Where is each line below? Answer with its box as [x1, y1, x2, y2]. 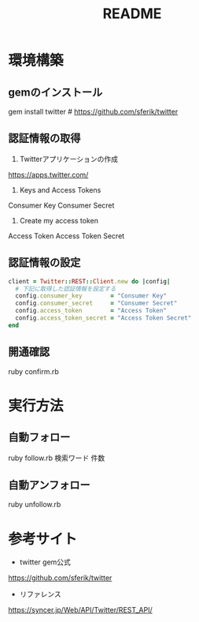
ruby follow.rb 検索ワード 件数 [8, 453, 105, 463]
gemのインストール [8, 85, 103, 99]
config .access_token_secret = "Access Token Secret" [15, 314, 192, 322]
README [102, 5, 162, 23]
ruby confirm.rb [8, 366, 59, 376]
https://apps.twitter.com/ [8, 170, 89, 179]
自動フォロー [8, 431, 71, 444]
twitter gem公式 [19, 557, 71, 567]
